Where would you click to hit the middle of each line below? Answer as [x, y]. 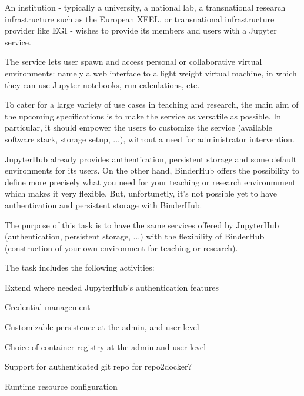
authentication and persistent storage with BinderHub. [103, 204]
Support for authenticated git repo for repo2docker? [98, 366]
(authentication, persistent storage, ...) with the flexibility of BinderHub [135, 236]
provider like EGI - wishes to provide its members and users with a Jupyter [141, 30]
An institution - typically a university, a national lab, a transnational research [145, 7]
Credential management [48, 307]
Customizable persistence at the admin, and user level [102, 327]
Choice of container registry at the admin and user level [106, 346]
